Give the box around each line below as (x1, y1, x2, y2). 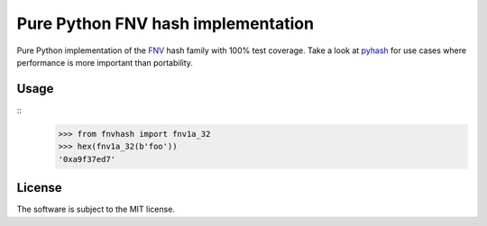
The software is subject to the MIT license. (16, 203, 176, 215)
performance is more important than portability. (16, 57, 194, 68)
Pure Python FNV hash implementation (16, 14, 315, 33)
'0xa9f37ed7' (58, 154, 116, 164)
